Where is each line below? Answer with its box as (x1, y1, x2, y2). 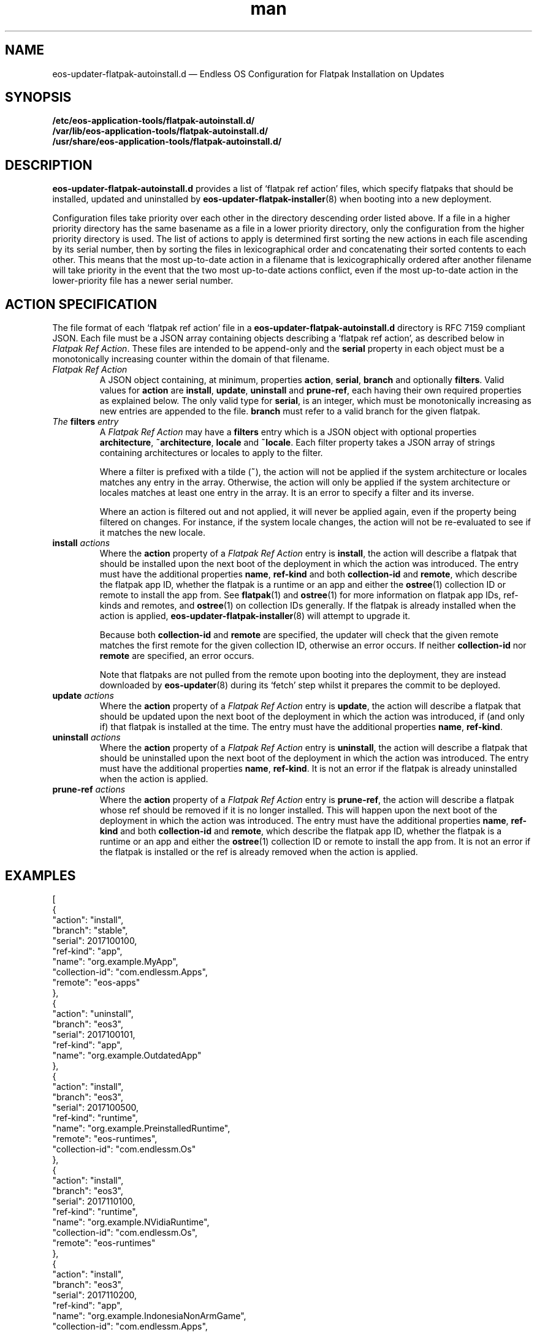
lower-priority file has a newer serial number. (52, 275, 234, 286)
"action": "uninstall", (52, 1008, 134, 1019)
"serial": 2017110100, (52, 1195, 135, 1206)
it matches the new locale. (99, 527, 205, 538)
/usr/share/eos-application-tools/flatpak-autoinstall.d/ (52, 136, 282, 147)
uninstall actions (52, 732, 121, 743)
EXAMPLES (5, 867, 76, 883)
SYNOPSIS (5, 89, 72, 105)
